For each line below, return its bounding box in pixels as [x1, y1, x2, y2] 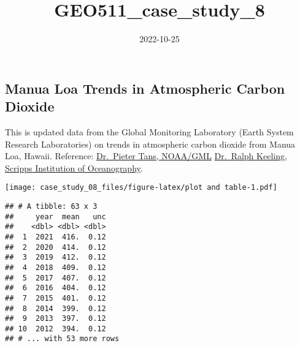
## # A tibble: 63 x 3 [5, 201, 98, 211]
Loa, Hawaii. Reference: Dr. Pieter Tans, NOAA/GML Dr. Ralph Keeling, [5, 149, 287, 162]
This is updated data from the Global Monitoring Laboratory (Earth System [5, 125, 294, 138]
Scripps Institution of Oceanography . [5, 161, 143, 174]
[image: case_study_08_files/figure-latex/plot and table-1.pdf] [5, 183, 277, 192]
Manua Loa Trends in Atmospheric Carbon [5, 78, 285, 97]
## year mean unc [5, 212, 106, 221]
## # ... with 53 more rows [5, 334, 120, 344]
